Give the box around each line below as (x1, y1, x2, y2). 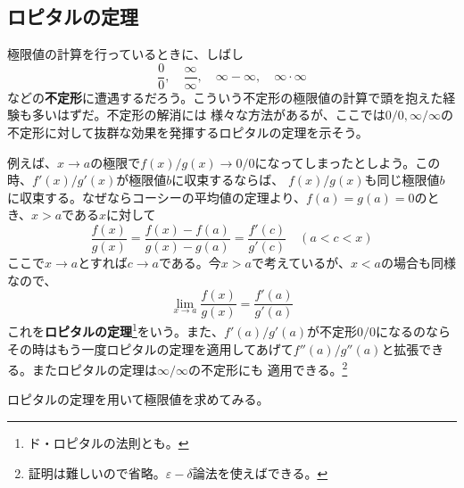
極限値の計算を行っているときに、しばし (7, 45, 244, 63)
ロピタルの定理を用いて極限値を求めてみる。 (7, 390, 269, 409)
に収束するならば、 (171, 170, 285, 189)
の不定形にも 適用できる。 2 (188, 358, 348, 378)
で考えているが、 (251, 253, 351, 272)
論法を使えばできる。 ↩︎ (192, 463, 328, 482)
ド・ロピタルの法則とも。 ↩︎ (28, 434, 189, 452)
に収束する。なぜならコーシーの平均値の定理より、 (7, 187, 306, 206)
